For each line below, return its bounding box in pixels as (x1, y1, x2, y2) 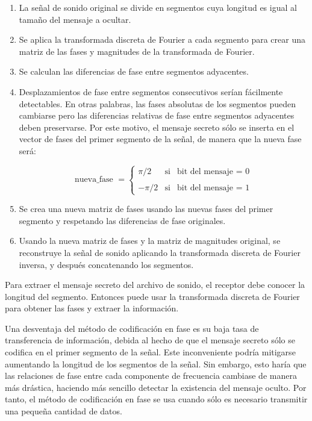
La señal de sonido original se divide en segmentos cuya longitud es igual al (19, 1, 297, 13)
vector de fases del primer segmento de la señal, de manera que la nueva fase (19, 133, 302, 145)
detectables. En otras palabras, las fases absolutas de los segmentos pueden (19, 97, 296, 110)
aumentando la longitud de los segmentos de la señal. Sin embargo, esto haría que (5, 357, 307, 370)
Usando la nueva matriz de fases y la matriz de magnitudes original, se (19, 234, 281, 247)
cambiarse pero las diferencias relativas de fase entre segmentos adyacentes (19, 109, 295, 122)
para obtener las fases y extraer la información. (5, 302, 179, 314)
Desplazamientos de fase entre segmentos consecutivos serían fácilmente (19, 85, 283, 98)
